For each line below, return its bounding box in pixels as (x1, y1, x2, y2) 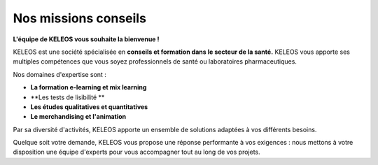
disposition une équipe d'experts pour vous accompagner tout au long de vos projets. (13, 148, 260, 157)
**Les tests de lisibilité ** (30, 93, 105, 101)
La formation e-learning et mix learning (30, 83, 147, 92)
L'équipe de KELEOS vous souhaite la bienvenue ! (13, 35, 160, 43)
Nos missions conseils (13, 10, 147, 26)
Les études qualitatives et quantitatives (30, 102, 148, 111)
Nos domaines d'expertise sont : (13, 70, 106, 78)
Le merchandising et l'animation (30, 113, 127, 121)
